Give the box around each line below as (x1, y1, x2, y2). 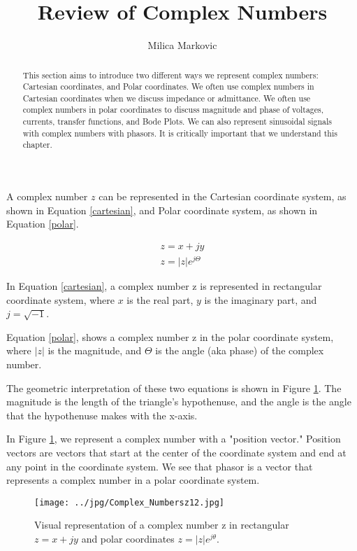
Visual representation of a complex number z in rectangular (34, 517, 289, 532)
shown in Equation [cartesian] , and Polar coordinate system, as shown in (6, 202, 318, 217)
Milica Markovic (147, 38, 217, 53)
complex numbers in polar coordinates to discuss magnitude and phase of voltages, (22, 104, 324, 116)
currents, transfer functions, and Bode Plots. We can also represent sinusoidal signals (22, 116, 332, 127)
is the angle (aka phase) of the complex (155, 343, 324, 358)
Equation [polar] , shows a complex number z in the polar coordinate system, (6, 329, 334, 344)
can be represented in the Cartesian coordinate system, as (99, 189, 347, 204)
